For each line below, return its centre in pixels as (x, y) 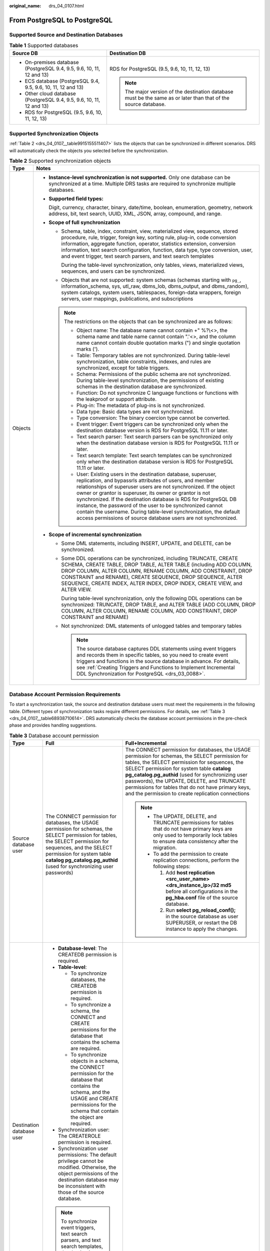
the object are (87, 1117)
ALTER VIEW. (76, 589)
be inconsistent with (82, 1186)
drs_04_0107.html (66, 6)
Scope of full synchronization (84, 223)
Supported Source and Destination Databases (66, 35)
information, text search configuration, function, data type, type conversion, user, (157, 250)
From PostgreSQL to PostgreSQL (61, 20)
